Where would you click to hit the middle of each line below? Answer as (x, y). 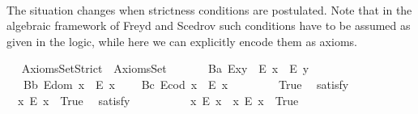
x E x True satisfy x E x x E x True (158, 100)
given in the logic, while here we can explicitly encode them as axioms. (182, 41)
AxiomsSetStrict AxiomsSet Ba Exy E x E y (165, 68)
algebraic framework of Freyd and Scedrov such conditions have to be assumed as (209, 25)
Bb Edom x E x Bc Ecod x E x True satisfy (186, 84)
